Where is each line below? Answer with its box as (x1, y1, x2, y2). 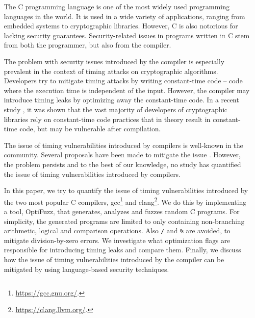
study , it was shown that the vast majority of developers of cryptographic (4, 104, 228, 114)
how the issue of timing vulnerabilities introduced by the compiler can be (4, 254, 224, 264)
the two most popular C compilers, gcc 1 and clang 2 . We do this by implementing (4, 195, 247, 207)
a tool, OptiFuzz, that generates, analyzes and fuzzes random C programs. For (4, 206, 240, 216)
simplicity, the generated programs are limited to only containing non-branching (4, 216, 245, 226)
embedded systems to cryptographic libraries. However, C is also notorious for (4, 21, 238, 31)
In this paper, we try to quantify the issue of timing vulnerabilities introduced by (4, 185, 248, 196)
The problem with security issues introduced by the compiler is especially (4, 56, 225, 66)
